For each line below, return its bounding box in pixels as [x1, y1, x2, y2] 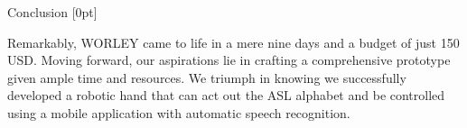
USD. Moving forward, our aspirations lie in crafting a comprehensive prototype [7, 50, 451, 69]
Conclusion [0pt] [7, 3, 98, 21]
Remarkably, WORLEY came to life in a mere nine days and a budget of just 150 [7, 32, 460, 51]
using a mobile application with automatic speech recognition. [7, 103, 350, 122]
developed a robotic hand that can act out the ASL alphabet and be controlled [7, 86, 445, 105]
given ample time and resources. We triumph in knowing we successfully [7, 68, 406, 87]
